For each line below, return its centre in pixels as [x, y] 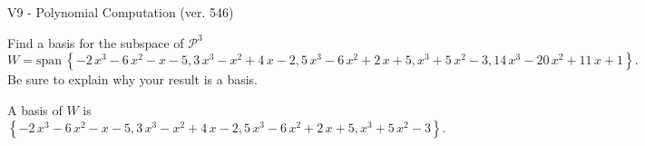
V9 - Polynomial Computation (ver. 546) [121, 12]
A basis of [35, 109]
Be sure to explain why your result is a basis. [133, 79]
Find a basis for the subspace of [96, 42]
